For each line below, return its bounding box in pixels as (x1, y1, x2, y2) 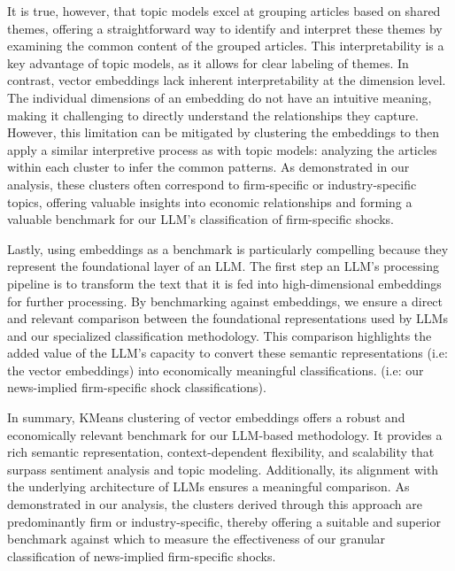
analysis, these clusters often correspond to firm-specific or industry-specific (7, 174, 417, 193)
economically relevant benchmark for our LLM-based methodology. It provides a (7, 425, 443, 444)
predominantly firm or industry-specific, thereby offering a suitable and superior (7, 512, 441, 530)
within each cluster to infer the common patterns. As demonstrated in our (7, 158, 410, 176)
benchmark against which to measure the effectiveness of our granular (7, 529, 386, 548)
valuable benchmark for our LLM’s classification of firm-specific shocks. (7, 210, 394, 228)
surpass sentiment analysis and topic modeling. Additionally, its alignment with (7, 459, 439, 478)
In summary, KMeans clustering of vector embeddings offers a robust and (7, 408, 405, 427)
